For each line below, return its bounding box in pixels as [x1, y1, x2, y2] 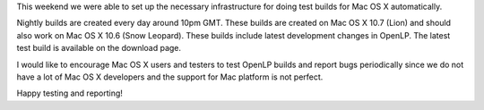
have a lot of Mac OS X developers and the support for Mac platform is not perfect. [16, 72, 324, 82]
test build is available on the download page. [16, 43, 182, 54]
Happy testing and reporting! [16, 88, 123, 98]
